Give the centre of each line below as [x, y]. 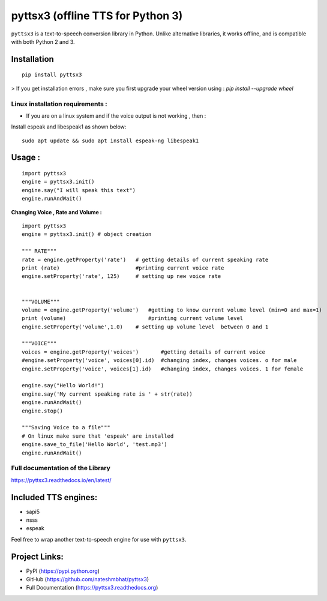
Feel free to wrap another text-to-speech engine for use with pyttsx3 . [99, 539]
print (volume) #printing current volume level [133, 319]
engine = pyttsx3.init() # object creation [87, 234]
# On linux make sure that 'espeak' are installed [98, 436]
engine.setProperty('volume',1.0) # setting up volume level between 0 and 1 [145, 327]
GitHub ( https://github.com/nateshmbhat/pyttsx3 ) [88, 579]
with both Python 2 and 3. [43, 41]
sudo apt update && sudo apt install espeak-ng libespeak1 [110, 140]
